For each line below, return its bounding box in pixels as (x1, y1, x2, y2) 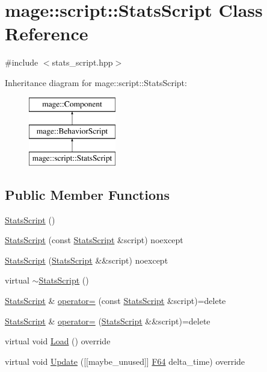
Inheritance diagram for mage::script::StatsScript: (5, 76, 187, 88)
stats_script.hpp (52, 56, 113, 69)
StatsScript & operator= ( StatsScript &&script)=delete (5, 314, 210, 327)
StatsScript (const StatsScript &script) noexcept (5, 234, 183, 246)
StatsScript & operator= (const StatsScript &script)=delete (5, 294, 226, 307)
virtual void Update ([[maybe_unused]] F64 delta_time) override (5, 355, 245, 367)
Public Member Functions (5, 185, 170, 203)
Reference (5, 21, 88, 46)
